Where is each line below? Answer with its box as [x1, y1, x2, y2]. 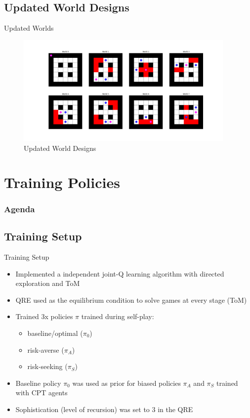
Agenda [4, 202, 35, 215]
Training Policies [4, 172, 120, 192]
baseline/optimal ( [27, 327, 83, 338]
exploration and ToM [15, 278, 80, 288]
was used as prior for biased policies [72, 377, 181, 388]
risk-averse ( [27, 344, 64, 355]
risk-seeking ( [27, 361, 68, 372]
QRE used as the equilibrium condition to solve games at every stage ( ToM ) [15, 294, 247, 305]
